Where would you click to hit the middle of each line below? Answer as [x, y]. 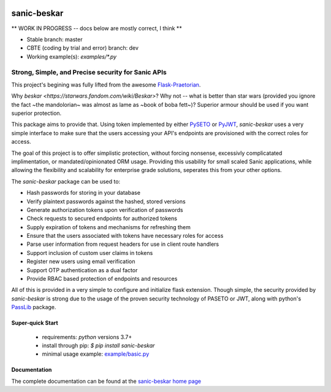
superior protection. [36, 113]
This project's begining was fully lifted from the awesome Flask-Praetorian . [106, 84]
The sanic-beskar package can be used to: [66, 181]
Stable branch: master [55, 39]
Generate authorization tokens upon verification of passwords [105, 210]
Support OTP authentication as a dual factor [82, 270]
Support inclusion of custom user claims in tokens [90, 253]
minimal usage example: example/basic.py [96, 354]
